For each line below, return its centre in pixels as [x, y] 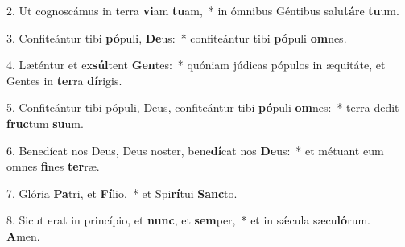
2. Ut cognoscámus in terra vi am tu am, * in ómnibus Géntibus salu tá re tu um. [203, 10]
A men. [23, 235]
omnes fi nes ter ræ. [53, 166]
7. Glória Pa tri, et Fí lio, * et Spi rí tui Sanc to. [122, 193]
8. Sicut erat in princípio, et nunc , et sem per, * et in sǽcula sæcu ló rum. [188, 220]
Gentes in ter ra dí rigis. [64, 80]
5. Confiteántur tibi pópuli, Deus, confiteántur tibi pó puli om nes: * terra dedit [203, 107]
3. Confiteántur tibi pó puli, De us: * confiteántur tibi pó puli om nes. [177, 37]
